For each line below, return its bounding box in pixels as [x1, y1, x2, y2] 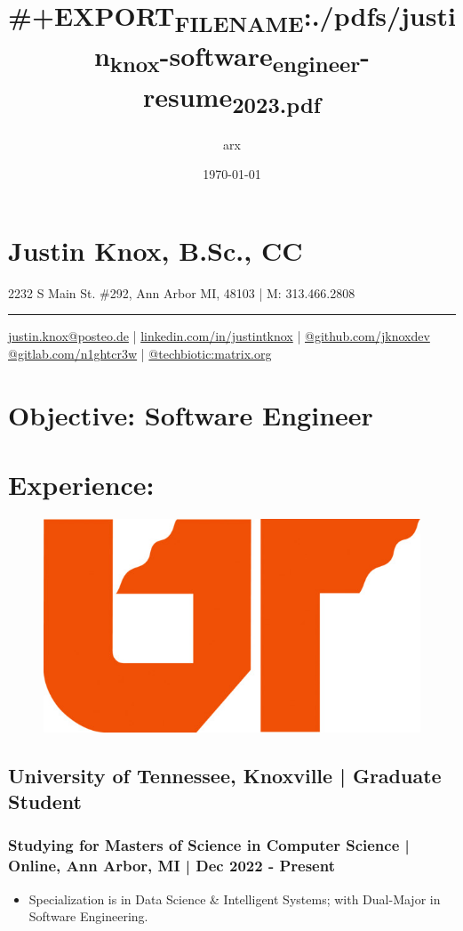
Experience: [8, 466, 155, 503]
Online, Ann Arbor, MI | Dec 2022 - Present [8, 854, 335, 877]
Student [8, 788, 82, 815]
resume [142, 77, 233, 114]
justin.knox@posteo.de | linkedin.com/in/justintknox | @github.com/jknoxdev [8, 327, 430, 345]
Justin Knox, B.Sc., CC [8, 231, 303, 268]
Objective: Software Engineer [8, 396, 373, 433]
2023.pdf [232, 89, 322, 119]
